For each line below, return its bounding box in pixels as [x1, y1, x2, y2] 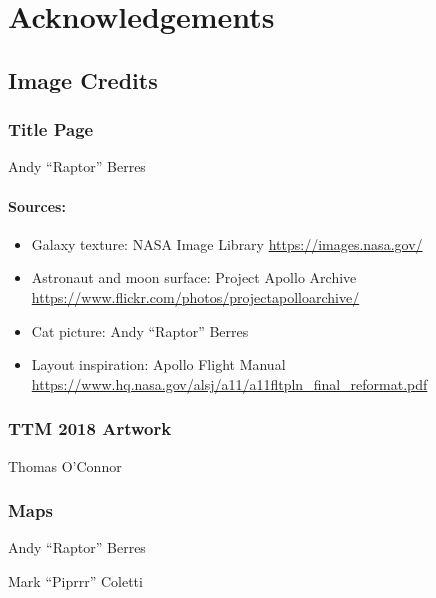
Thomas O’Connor [8, 455, 122, 476]
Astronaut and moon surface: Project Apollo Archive [31, 267, 357, 288]
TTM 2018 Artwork [8, 416, 172, 441]
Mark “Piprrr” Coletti [8, 570, 143, 591]
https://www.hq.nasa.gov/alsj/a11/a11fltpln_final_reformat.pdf [31, 373, 428, 394]
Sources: [8, 195, 66, 216]
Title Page [8, 117, 94, 142]
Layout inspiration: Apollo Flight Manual [31, 354, 286, 375]
